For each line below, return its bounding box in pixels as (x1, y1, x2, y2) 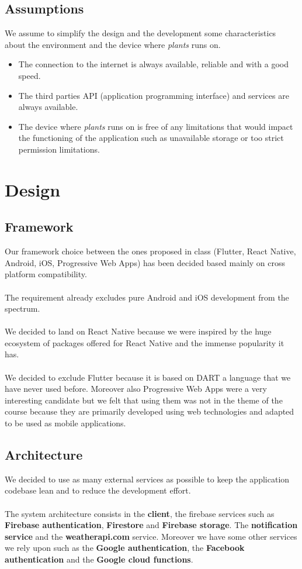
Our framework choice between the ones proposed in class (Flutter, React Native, (5, 245, 296, 257)
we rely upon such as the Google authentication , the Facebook (5, 542, 245, 554)
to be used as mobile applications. (5, 417, 126, 429)
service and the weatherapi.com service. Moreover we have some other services (5, 530, 297, 542)
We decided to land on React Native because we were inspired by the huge (5, 325, 272, 337)
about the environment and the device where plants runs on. (5, 38, 221, 50)
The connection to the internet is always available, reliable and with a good (18, 58, 289, 70)
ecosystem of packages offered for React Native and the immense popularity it (5, 336, 284, 349)
